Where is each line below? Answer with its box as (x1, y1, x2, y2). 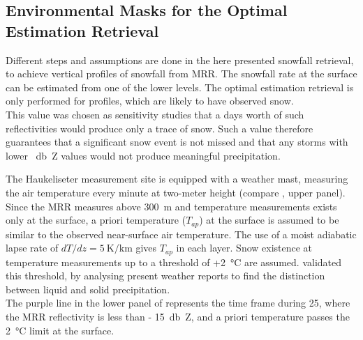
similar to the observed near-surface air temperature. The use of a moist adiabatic (6, 226, 357, 241)
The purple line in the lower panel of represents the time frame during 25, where (6, 295, 350, 310)
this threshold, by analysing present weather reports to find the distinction (6, 268, 325, 283)
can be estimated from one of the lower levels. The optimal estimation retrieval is (6, 79, 354, 94)
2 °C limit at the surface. (6, 323, 114, 337)
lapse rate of (6, 240, 59, 255)
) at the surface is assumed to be (199, 212, 339, 227)
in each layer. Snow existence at (176, 240, 313, 255)
